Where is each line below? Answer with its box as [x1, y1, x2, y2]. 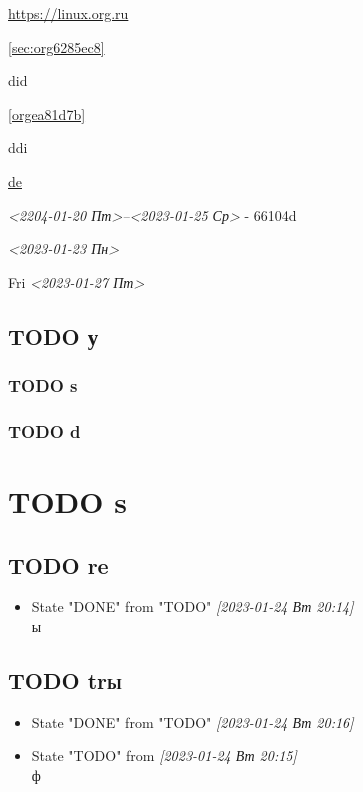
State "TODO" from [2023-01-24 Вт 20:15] [31, 745, 297, 766]
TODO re [8, 549, 109, 580]
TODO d [8, 418, 81, 443]
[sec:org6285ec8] [8, 36, 105, 57]
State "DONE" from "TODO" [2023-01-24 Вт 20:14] [31, 596, 354, 617]
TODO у [8, 320, 99, 351]
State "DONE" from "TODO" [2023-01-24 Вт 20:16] [31, 711, 354, 732]
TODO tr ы [8, 664, 122, 695]
